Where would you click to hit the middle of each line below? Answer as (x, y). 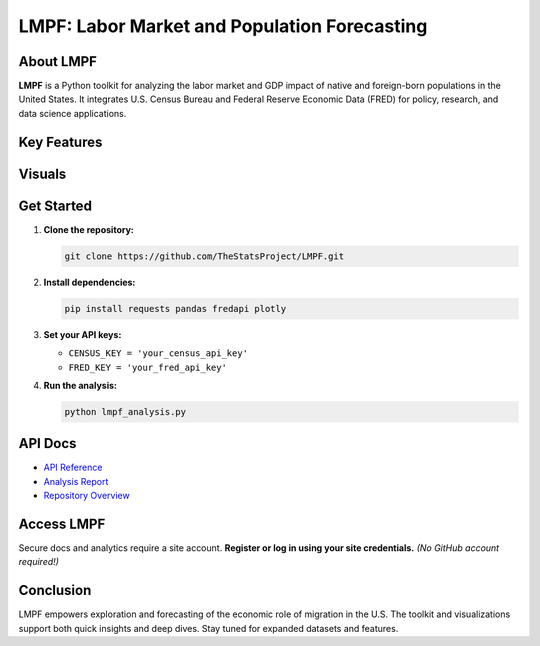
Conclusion (55, 590)
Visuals (42, 173)
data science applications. (72, 113)
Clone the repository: (88, 229)
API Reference (73, 467)
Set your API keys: (82, 334)
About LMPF (57, 61)
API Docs (47, 443)
